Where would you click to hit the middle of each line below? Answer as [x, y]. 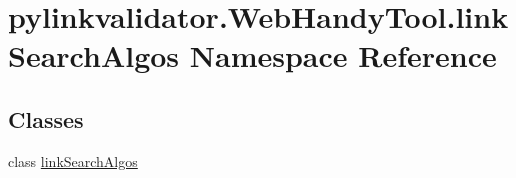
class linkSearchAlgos [73, 160]
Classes [46, 118]
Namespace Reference [343, 55]
